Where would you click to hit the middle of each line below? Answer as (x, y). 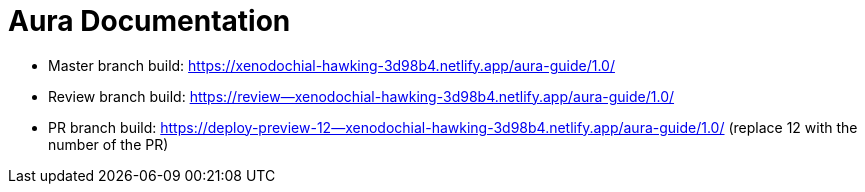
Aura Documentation (149, 21)
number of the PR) (108, 144)
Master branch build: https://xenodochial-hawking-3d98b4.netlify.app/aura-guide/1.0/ (331, 65)
